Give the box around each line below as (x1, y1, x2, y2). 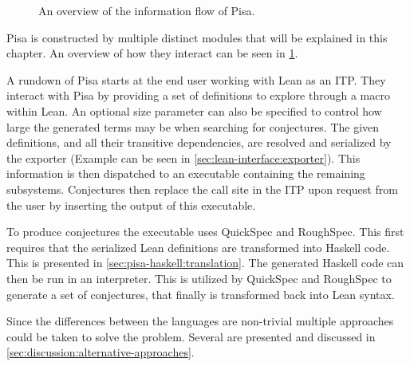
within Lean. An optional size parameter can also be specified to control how (6, 102, 382, 119)
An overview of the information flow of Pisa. (38, 2, 255, 18)
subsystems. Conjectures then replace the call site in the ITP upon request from (6, 180, 398, 197)
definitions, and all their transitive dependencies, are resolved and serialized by (6, 134, 392, 151)
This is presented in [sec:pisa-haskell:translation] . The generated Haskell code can (6, 254, 404, 271)
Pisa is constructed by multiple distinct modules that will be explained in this (6, 29, 388, 45)
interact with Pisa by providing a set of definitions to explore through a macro (6, 87, 390, 104)
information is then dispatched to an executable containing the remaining (6, 165, 365, 182)
